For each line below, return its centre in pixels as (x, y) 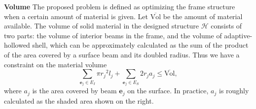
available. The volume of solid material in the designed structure (102, 26)
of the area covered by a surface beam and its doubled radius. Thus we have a (122, 54)
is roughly (234, 91)
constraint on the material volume (55, 64)
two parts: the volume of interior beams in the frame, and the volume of (113, 35)
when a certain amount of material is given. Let (76, 16)
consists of (226, 26)
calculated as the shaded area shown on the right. (79, 100)
